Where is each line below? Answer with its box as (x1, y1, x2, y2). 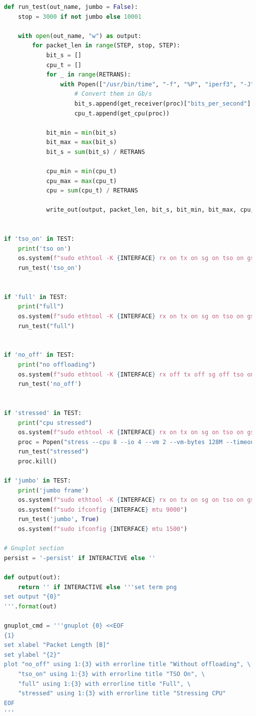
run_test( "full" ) (18, 322, 75, 330)
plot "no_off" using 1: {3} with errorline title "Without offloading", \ (4, 661, 251, 668)
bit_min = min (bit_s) (46, 129, 117, 136)
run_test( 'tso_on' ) (18, 264, 82, 272)
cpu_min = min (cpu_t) (46, 168, 117, 175)
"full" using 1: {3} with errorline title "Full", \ (18, 680, 191, 687)
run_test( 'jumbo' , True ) (18, 516, 99, 523)
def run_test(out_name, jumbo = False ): (4, 3, 138, 10)
